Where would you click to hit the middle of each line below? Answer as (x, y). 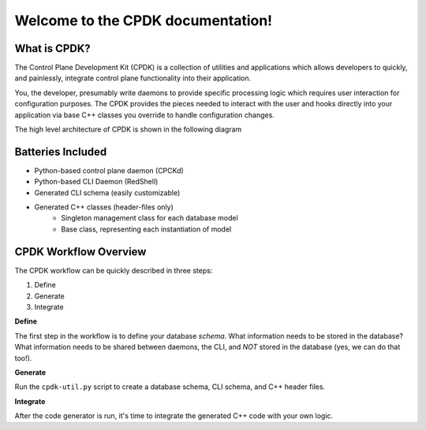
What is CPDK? (52, 48)
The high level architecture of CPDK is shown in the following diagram (128, 129)
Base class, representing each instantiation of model (146, 229)
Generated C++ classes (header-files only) (104, 207)
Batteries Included (61, 152)
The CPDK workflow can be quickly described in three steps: (114, 270)
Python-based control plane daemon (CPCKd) (109, 170)
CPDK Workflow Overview (80, 252)
